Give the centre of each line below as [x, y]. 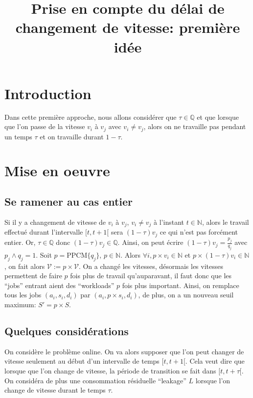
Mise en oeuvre [57, 170]
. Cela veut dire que [215, 361]
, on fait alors [25, 266]
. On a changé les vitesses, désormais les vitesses [151, 266]
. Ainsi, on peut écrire [150, 242]
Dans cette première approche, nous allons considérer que [91, 117]
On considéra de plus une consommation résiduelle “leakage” [95, 380]
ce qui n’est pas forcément [199, 232]
